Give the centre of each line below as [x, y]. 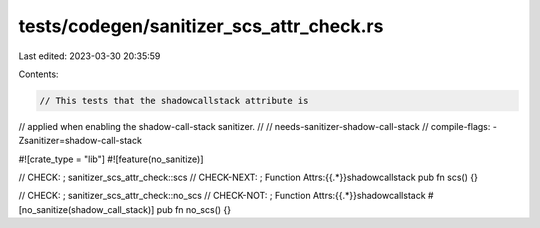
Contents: [38, 74]
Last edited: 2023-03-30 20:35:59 [89, 56]
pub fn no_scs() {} [194, 209]
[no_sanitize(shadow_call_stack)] [86, 209]
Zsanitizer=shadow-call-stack [80, 141]
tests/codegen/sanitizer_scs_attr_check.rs [201, 26]
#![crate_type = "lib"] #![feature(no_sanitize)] [111, 159]
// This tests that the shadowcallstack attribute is [174, 100]
